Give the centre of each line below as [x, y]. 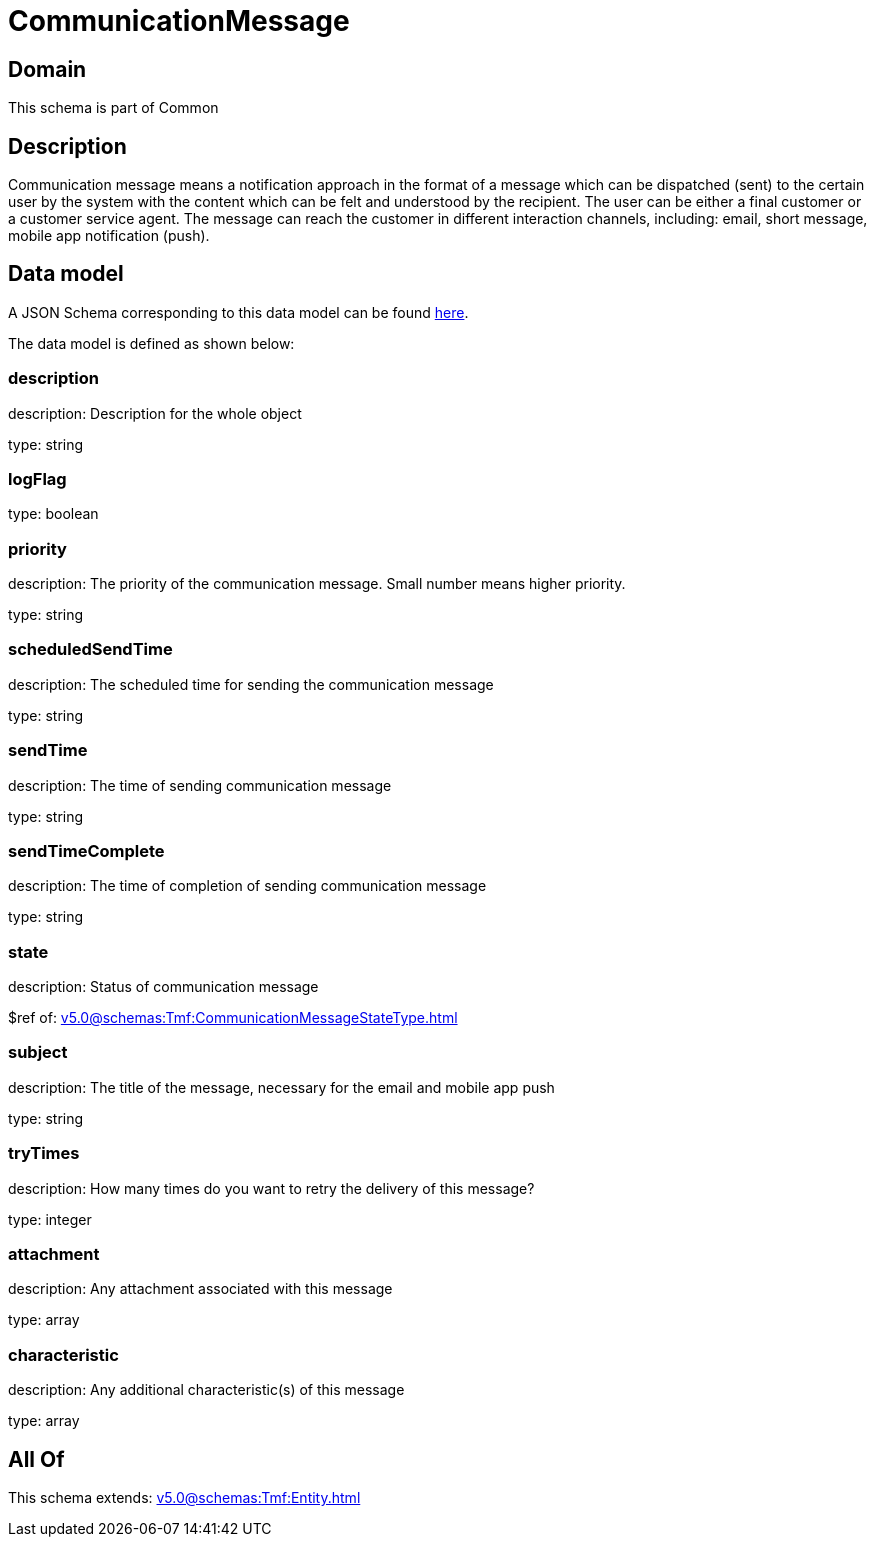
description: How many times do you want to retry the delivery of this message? [271, 1188]
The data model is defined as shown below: [151, 343]
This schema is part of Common [113, 108]
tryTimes [44, 1153]
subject [38, 1052]
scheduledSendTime [90, 649]
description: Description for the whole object [155, 413]
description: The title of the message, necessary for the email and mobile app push [281, 1087]
